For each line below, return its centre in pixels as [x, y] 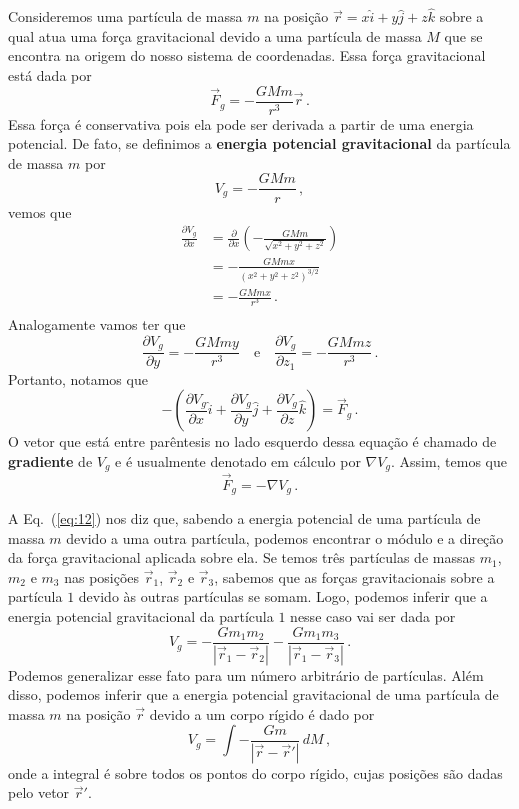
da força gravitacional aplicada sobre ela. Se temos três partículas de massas [241, 557]
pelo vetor [39, 792]
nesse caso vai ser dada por [373, 616]
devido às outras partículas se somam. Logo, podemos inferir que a [283, 596]
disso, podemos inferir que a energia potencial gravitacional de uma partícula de [253, 694]
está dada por [50, 75]
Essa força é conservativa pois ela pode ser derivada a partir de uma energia [241, 123]
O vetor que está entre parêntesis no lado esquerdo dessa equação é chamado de [252, 441]
